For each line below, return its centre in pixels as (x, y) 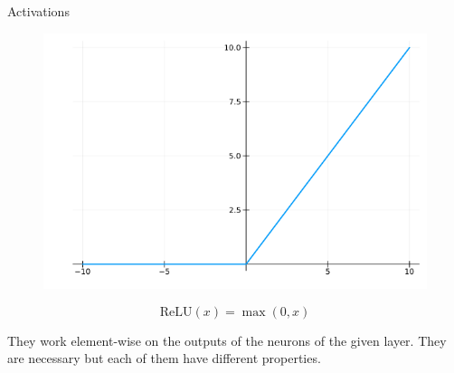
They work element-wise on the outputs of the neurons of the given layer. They (227, 340)
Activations (38, 11)
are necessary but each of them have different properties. (164, 358)
